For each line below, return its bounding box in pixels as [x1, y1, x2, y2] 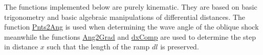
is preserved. [160, 41, 199, 52]
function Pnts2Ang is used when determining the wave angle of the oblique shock [4, 21, 259, 32]
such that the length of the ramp [47, 41, 150, 52]
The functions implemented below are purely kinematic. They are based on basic [4, 2, 257, 12]
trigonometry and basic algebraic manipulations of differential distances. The [4, 11, 246, 22]
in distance [4, 41, 38, 52]
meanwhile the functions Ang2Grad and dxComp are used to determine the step [4, 31, 256, 42]
